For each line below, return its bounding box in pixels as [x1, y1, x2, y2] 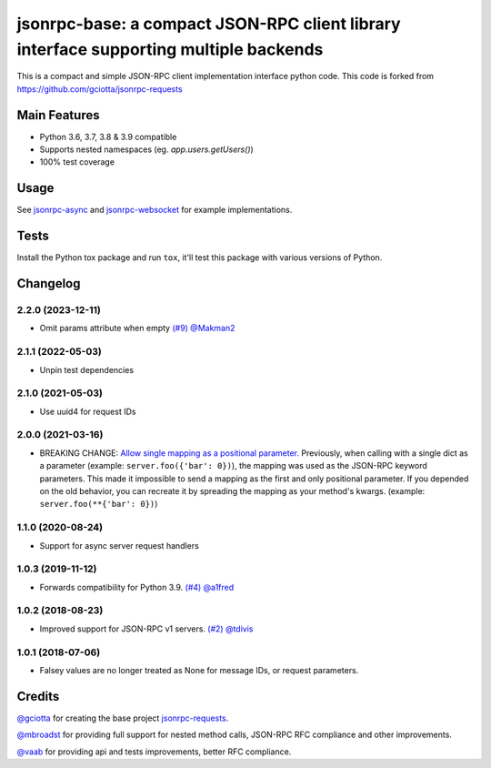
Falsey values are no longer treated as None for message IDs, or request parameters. [39, 664, 359, 675]
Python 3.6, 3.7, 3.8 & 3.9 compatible [39, 131, 177, 142]
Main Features [16, 107, 100, 123]
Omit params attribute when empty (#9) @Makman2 [39, 323, 235, 334]
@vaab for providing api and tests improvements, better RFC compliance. [16, 746, 292, 757]
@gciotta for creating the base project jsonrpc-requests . [16, 712, 229, 723]
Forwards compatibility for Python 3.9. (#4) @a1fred [39, 581, 235, 592]
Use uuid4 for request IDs [39, 406, 136, 417]
